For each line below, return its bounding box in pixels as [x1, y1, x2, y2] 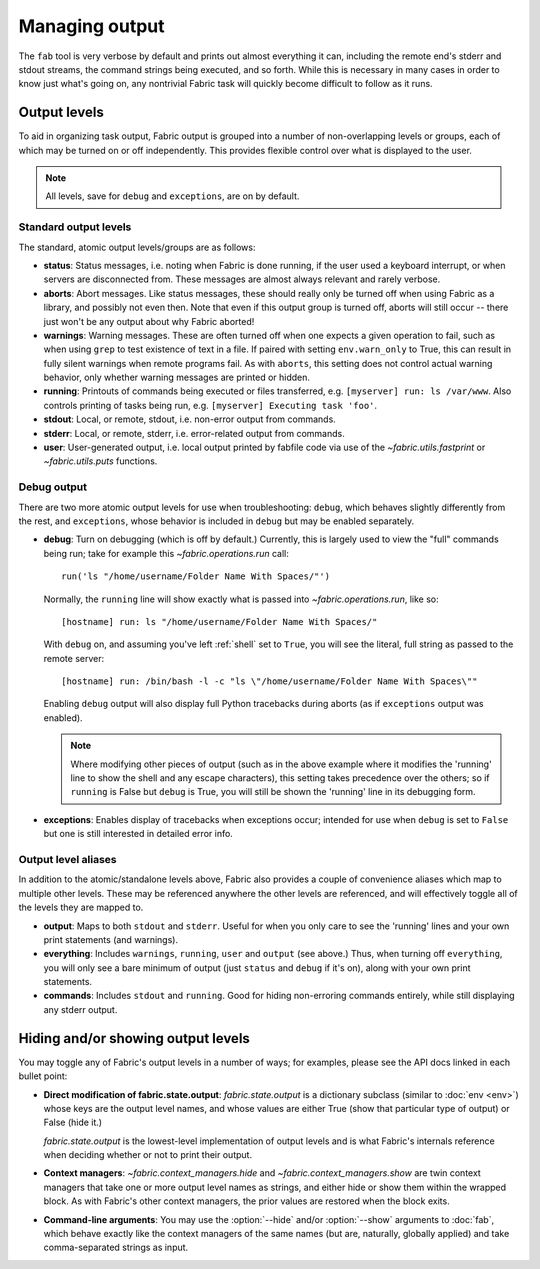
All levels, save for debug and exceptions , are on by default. [45, 190, 300, 202]
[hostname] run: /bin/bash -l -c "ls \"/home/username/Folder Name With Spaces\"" [61, 676, 478, 687]
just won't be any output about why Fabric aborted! [43, 315, 255, 327]
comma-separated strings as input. [43, 1241, 189, 1254]
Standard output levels [18, 220, 132, 234]
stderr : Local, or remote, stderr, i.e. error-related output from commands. [43, 427, 345, 439]
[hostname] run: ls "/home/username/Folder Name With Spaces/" [61, 616, 378, 627]
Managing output [18, 15, 165, 37]
